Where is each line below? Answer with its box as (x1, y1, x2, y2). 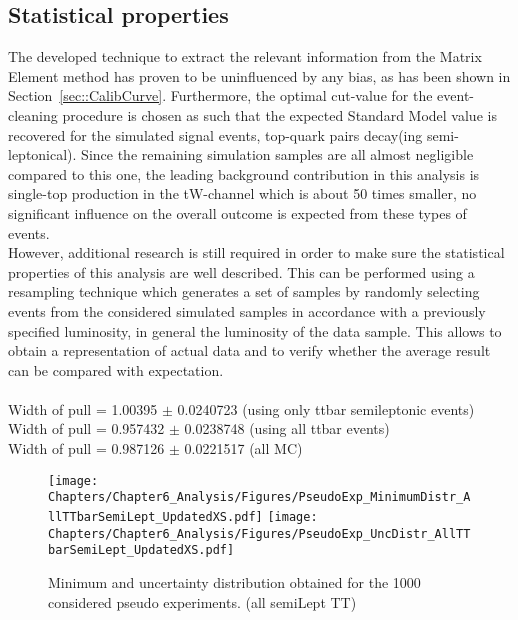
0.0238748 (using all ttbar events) (184, 418, 390, 439)
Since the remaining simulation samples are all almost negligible (81, 144, 474, 165)
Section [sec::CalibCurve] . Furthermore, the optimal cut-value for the (8, 85, 433, 106)
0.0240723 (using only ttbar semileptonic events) (177, 398, 475, 419)
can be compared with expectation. (8, 359, 224, 380)
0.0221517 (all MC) (184, 438, 303, 459)
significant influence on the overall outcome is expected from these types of (8, 202, 467, 223)
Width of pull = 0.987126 (8, 438, 165, 459)
